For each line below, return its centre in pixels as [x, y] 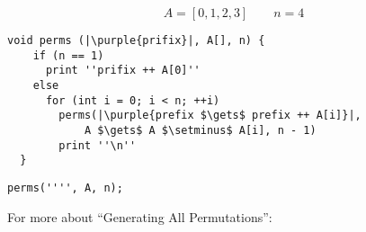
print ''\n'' [98, 145]
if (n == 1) [68, 55]
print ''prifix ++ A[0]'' [123, 71]
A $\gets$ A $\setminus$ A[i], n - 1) [200, 130]
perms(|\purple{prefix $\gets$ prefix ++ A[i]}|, [210, 116]
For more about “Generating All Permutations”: [140, 216]
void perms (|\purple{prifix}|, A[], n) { [136, 40]
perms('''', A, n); [65, 187]
